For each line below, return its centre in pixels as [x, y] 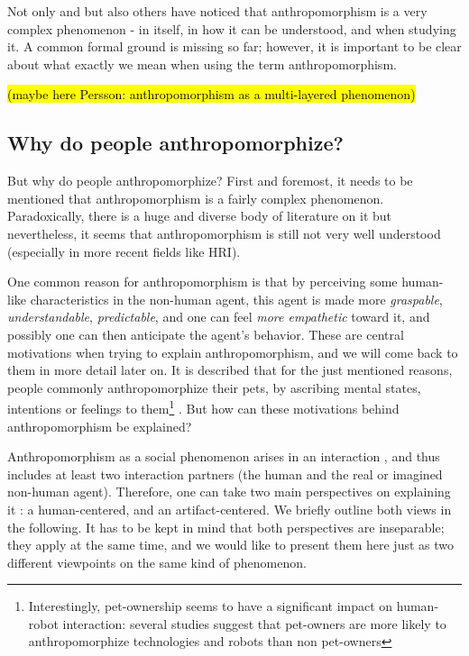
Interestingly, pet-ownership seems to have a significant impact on [211, 606]
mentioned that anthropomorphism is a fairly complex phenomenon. [196, 198]
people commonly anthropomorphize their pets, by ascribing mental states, [214, 387]
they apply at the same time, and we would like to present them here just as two [230, 545]
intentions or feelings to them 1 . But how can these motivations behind [203, 407]
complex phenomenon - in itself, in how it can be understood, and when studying [232, 28]
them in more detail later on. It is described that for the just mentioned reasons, [230, 370]
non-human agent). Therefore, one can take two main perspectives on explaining [229, 492]
